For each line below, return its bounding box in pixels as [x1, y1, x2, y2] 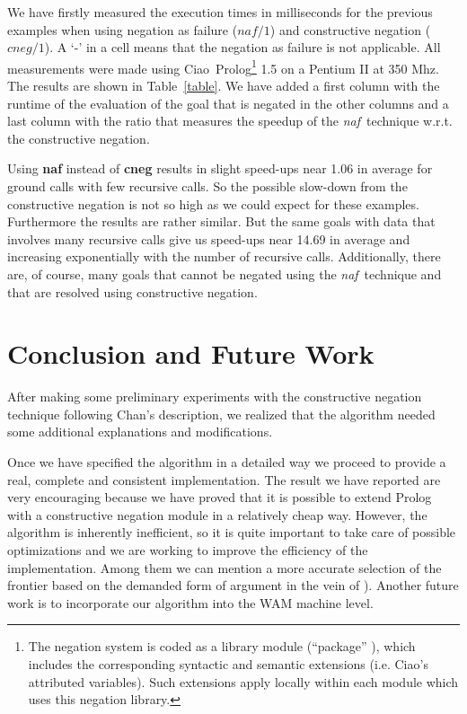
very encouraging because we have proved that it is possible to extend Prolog [7, 488, 432, 507]
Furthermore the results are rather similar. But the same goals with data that [7, 212, 436, 231]
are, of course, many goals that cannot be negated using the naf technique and [7, 264, 442, 283]
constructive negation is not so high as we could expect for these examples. [7, 194, 419, 213]
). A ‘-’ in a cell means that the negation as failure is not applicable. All [44, 38, 441, 57]
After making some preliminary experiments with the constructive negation [7, 387, 422, 406]
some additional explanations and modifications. [7, 422, 273, 441]
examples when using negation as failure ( [7, 20, 238, 39]
